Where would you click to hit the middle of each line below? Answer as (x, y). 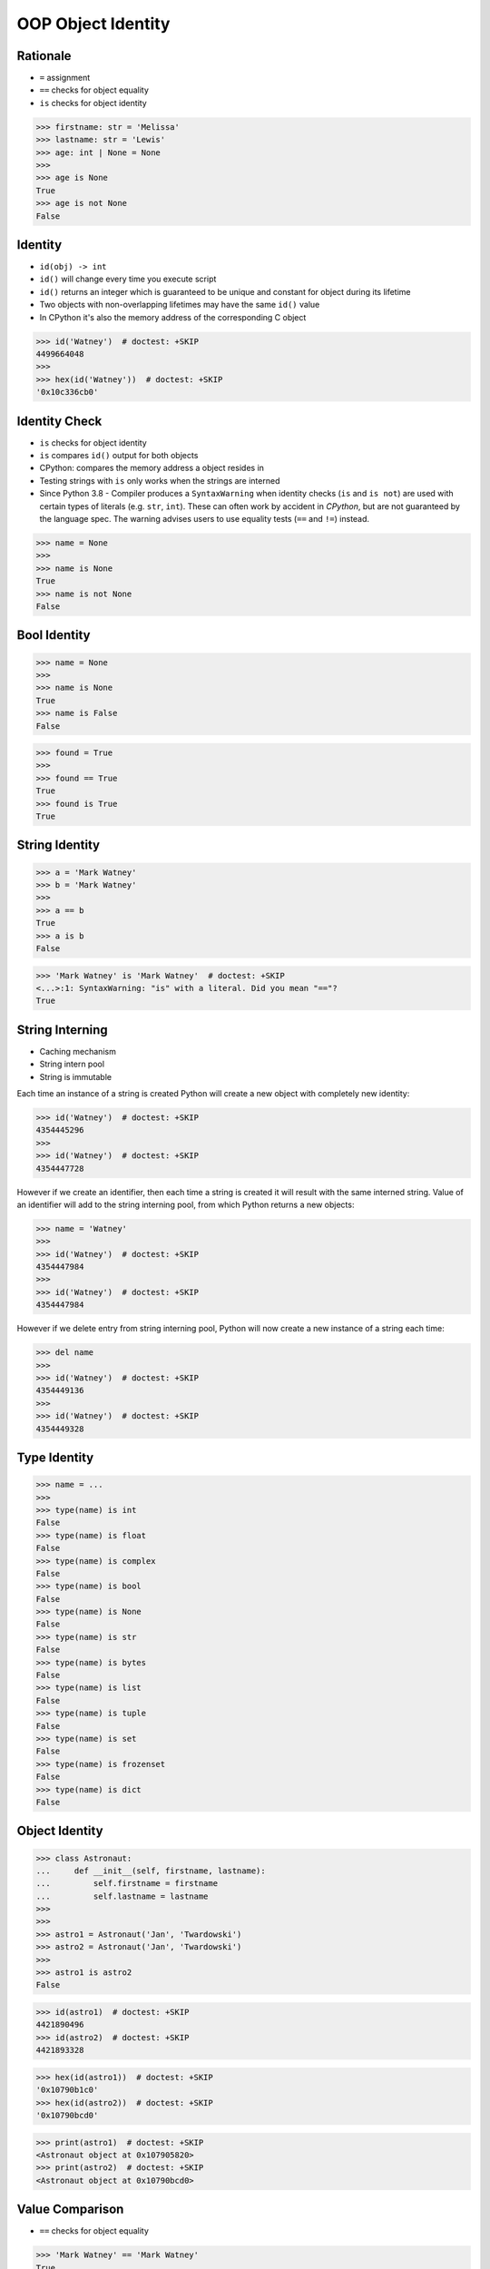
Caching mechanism (78, 1051)
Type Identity (55, 1457)
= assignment (65, 78)
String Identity (58, 845)
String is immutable (76, 1076)
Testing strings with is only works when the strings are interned (160, 480)
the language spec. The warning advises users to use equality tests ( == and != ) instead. (205, 519)
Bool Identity (54, 635)
